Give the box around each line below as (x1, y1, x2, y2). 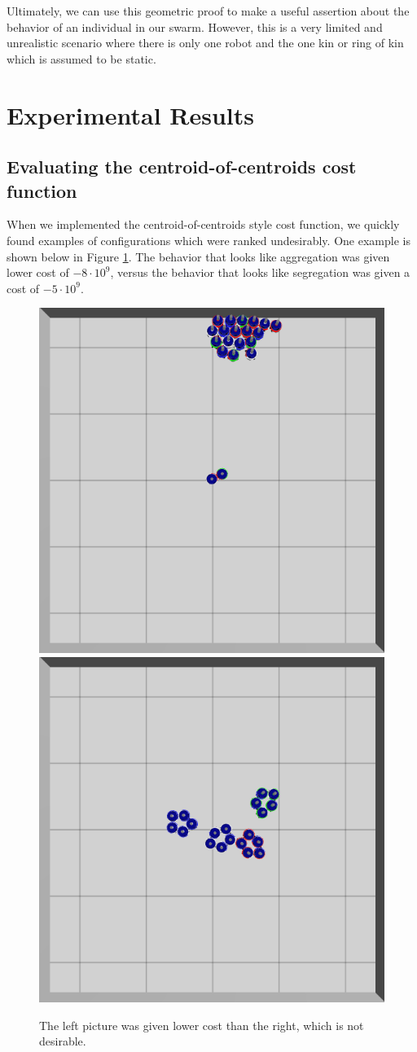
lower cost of (7, 264, 69, 281)
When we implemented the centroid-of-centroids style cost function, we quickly (7, 216, 400, 233)
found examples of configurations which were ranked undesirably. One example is (7, 231, 410, 248)
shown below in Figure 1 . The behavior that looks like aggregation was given (7, 248, 390, 265)
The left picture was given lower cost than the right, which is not (39, 1016, 364, 1033)
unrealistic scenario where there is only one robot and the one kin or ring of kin (7, 34, 404, 51)
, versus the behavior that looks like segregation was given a (110, 264, 410, 281)
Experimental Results (7, 98, 254, 131)
